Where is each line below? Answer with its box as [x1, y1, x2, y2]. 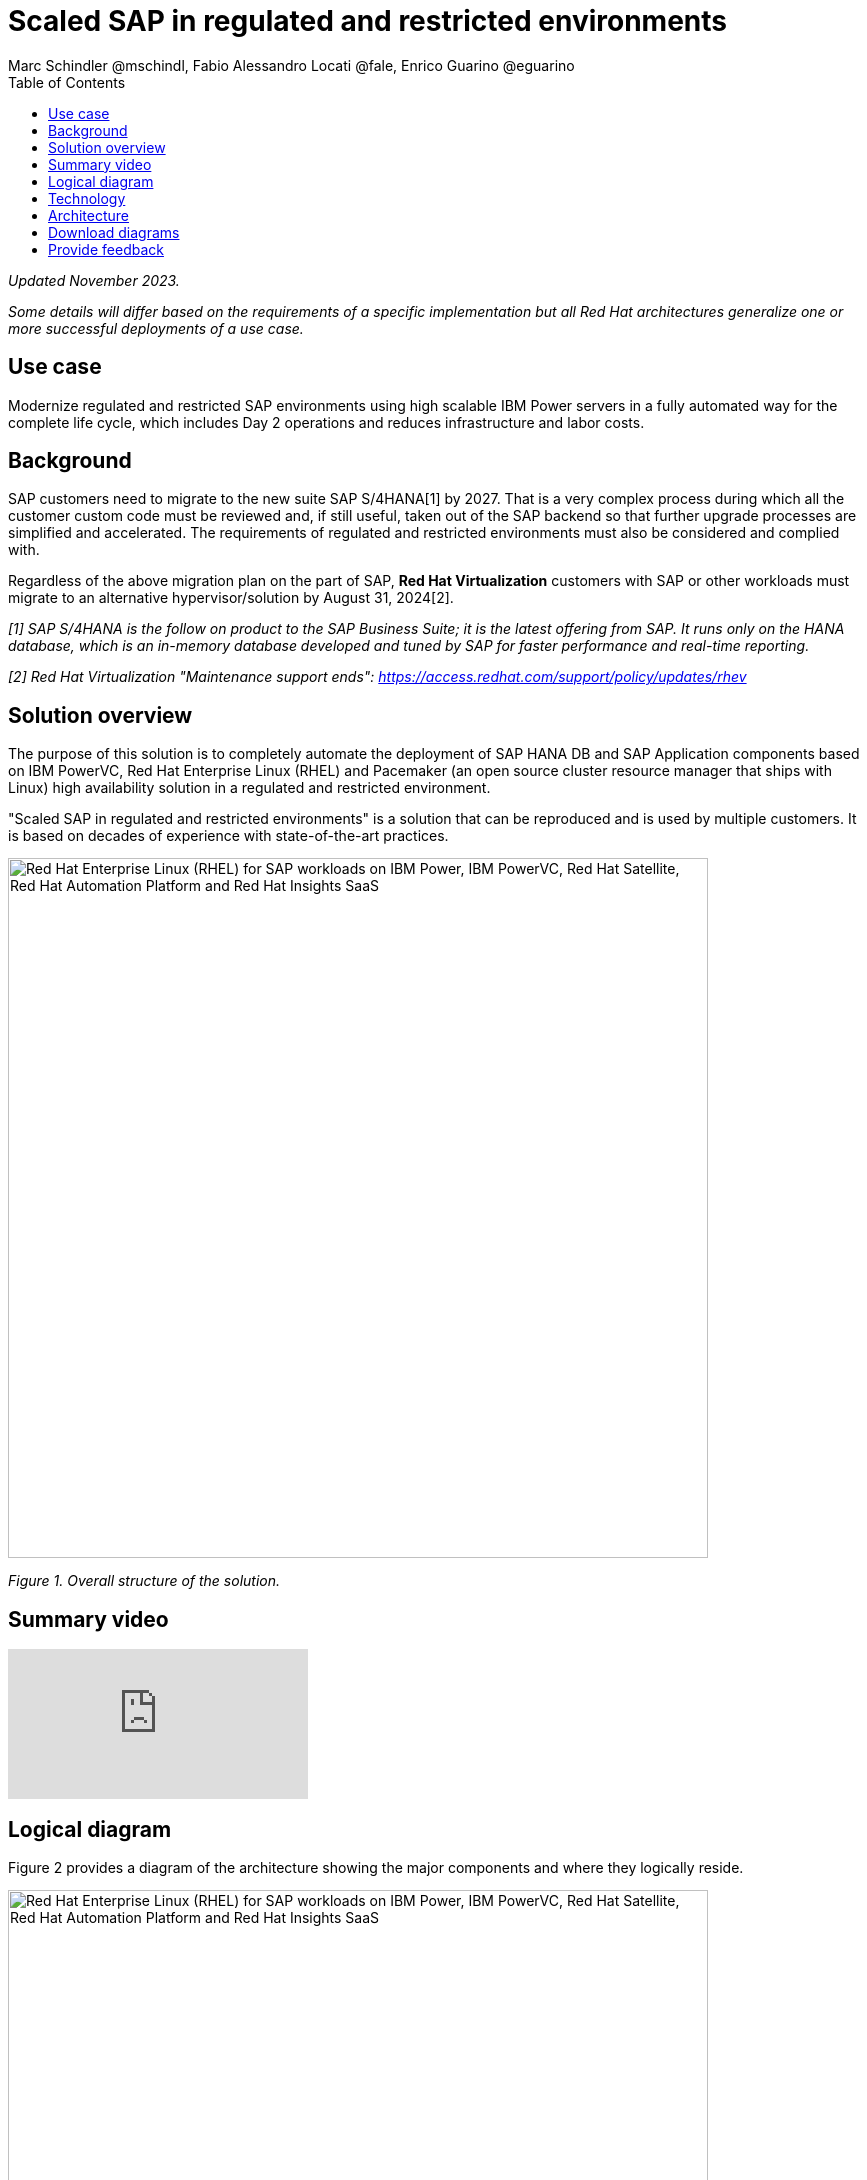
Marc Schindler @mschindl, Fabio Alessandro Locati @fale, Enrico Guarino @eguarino [8, 56, 575, 74]
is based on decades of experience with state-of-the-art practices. [8, 827, 449, 845]
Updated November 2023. [8, 271, 180, 289]
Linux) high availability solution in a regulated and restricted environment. [8, 779, 491, 797]
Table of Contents [8, 73, 126, 91]
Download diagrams [48, 223, 180, 241]
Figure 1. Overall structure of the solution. [8, 1572, 281, 1590]
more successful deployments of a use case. [8, 319, 304, 337]
